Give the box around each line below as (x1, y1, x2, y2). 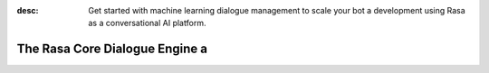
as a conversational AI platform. (88, 18, 206, 29)
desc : (16, 5, 39, 15)
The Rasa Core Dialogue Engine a (16, 41, 208, 57)
